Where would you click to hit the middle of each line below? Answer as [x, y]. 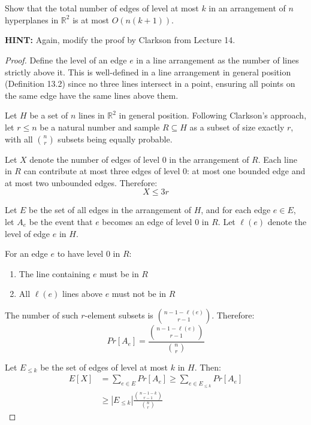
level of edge [28, 233]
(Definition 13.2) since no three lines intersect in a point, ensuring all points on [150, 84]
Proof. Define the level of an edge [66, 60]
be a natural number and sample [100, 127]
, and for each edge [236, 210]
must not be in [139, 294]
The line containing [55, 273]
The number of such [42, 315]
